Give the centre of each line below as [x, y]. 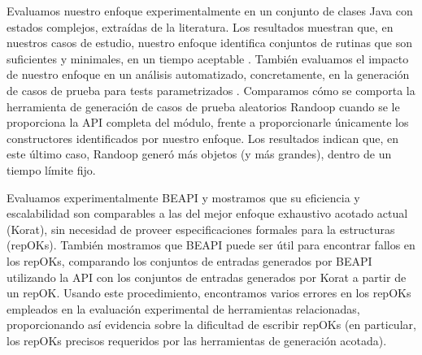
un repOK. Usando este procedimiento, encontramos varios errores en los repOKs [209, 293]
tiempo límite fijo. [51, 169]
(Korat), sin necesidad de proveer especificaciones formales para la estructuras [201, 229]
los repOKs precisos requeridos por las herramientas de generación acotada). [197, 340]
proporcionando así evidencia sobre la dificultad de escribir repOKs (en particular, [211, 325]
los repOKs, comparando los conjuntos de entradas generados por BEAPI [189, 260]
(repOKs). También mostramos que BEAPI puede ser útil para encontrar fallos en [211, 245]
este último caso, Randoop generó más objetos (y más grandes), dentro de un [199, 154]
